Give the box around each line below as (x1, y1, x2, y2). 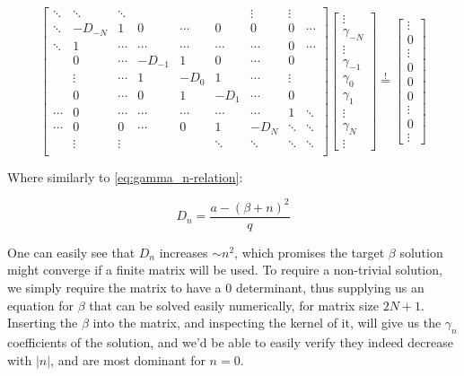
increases (159, 242, 208, 261)
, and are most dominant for (50, 350, 206, 369)
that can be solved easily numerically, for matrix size (89, 295, 379, 314)
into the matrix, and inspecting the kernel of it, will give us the (92, 313, 442, 332)
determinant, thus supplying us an (235, 277, 425, 296)
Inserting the (7, 313, 78, 332)
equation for (7, 295, 74, 314)
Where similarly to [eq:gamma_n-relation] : (7, 167, 243, 186)
